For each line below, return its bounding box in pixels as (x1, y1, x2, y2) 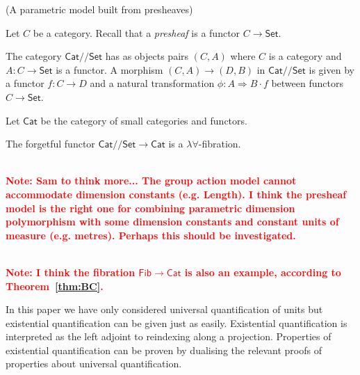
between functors (271, 76, 343, 90)
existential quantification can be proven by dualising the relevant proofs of (6, 342, 322, 357)
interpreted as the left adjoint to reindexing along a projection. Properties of (6, 329, 332, 344)
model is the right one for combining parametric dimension (6, 200, 295, 215)
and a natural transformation (90, 76, 215, 90)
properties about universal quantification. (6, 356, 182, 371)
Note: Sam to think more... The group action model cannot (6, 173, 297, 188)
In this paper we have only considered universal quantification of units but (6, 302, 323, 317)
